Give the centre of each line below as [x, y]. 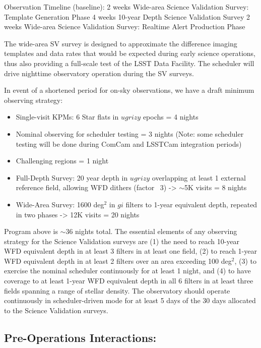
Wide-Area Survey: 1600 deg [60, 204]
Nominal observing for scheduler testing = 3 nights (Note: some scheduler [130, 133]
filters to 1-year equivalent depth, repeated [191, 204]
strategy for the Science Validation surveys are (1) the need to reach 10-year [122, 241]
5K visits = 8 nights [216, 187]
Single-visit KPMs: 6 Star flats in [67, 117]
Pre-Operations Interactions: [80, 337]
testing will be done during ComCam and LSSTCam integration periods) [129, 143]
